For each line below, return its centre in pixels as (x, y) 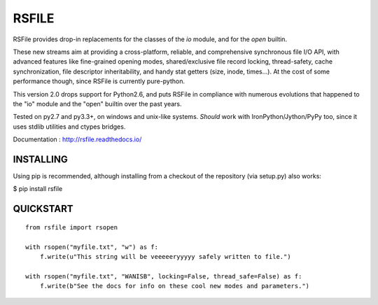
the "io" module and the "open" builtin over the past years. (97, 104)
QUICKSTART (43, 209)
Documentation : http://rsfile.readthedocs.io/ (77, 139)
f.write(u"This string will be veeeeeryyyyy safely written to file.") (165, 256)
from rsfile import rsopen (72, 227)
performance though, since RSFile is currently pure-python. (99, 81)
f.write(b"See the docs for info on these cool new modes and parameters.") (175, 286)
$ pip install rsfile (38, 189)
